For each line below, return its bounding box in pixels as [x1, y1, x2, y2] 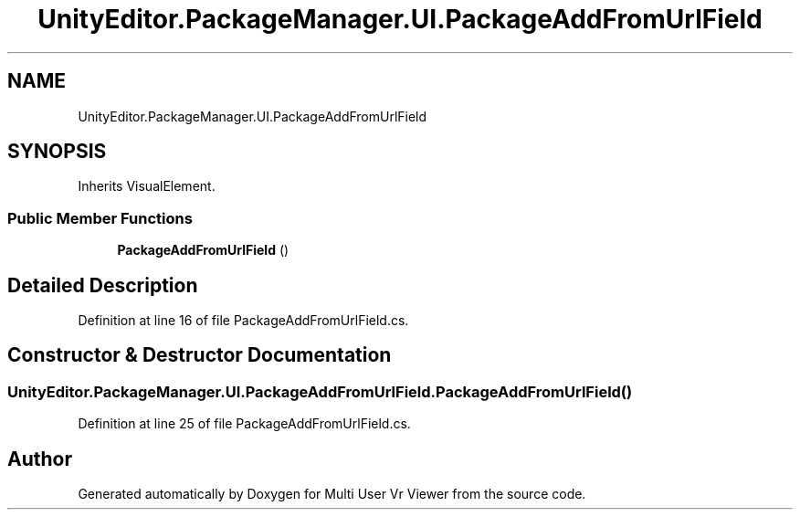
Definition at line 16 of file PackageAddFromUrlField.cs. [78, 312, 409, 329]
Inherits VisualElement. [78, 178, 216, 195]
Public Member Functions [7, 208, 193, 227]
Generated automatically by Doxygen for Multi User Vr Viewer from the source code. [78, 486, 586, 502]
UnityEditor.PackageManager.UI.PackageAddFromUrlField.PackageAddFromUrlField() [7, 382, 633, 401]
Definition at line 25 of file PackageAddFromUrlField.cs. [78, 416, 411, 432]
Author [7, 447, 72, 470]
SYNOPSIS [7, 140, 107, 164]
